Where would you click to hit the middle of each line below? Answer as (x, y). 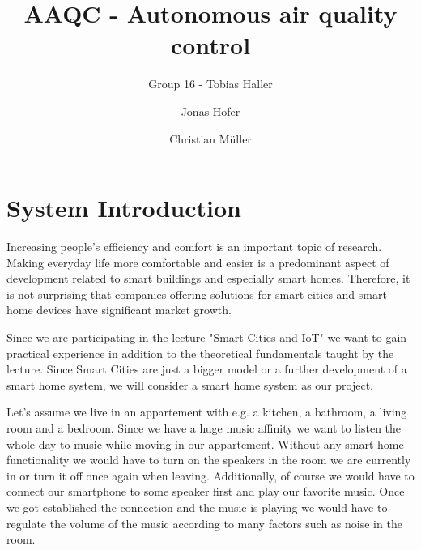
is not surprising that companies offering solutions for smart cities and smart (197, 294)
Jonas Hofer (210, 111)
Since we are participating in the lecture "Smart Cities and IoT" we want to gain (207, 337)
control (210, 45)
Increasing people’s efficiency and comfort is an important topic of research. (194, 247)
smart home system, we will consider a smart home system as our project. (190, 384)
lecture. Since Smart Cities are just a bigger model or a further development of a (207, 369)
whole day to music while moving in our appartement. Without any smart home (205, 443)
